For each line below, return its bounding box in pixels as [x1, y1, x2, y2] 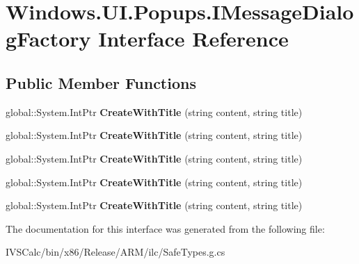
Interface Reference [98, 24, 289, 53]
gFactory [6, 24, 91, 53]
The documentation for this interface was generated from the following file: [6, 221, 325, 236]
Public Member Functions [6, 72, 196, 93]
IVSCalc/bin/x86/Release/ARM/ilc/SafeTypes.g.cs [6, 245, 225, 259]
